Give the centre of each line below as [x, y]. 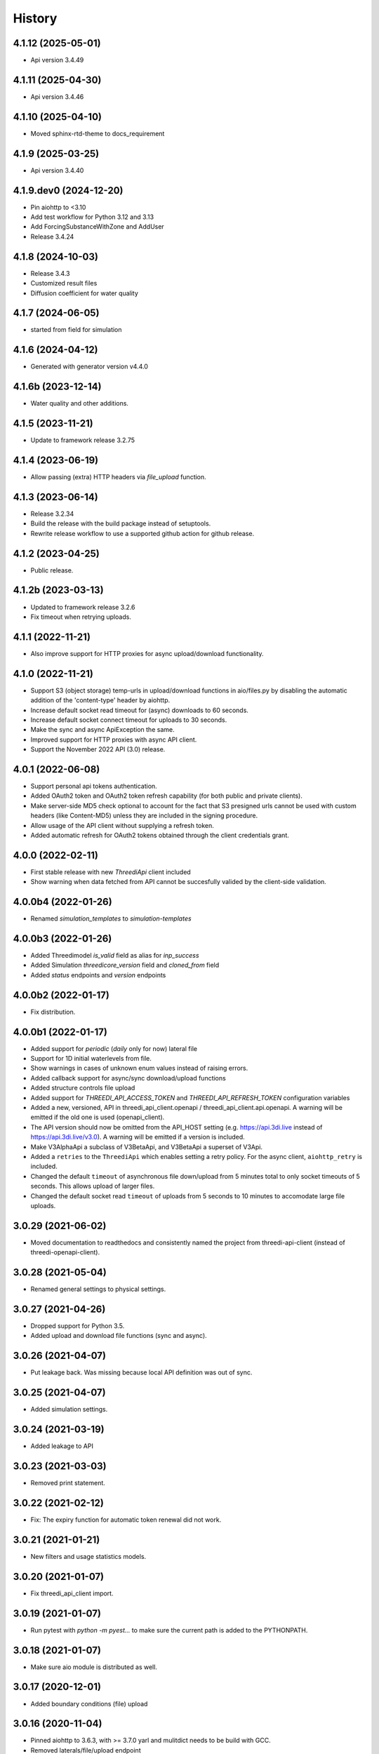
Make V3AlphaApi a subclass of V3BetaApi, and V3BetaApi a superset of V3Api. [147, 1146]
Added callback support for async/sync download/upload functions [128, 1078]
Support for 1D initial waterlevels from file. [91, 1059]
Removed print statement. [68, 1483]
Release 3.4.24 [52, 236]
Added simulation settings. [69, 1410]
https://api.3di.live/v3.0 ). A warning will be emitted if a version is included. [138, 1137]
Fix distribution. [53, 1012]
